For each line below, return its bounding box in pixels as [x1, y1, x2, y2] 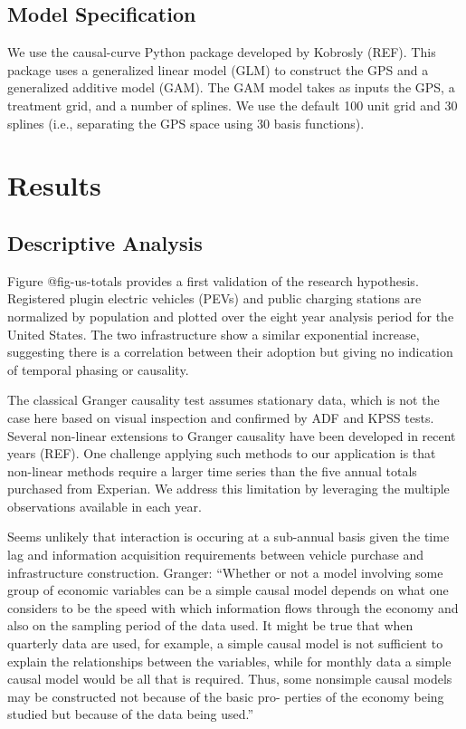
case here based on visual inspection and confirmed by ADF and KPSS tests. [7, 408, 434, 427]
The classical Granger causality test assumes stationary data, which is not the [7, 390, 440, 409]
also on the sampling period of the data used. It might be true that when [7, 616, 414, 635]
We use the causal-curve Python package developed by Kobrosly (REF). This [7, 43, 436, 62]
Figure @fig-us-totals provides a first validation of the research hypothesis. [7, 271, 419, 290]
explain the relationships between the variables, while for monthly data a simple [7, 651, 452, 670]
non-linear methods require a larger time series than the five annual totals [7, 461, 417, 480]
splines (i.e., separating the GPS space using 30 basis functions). [7, 113, 365, 132]
